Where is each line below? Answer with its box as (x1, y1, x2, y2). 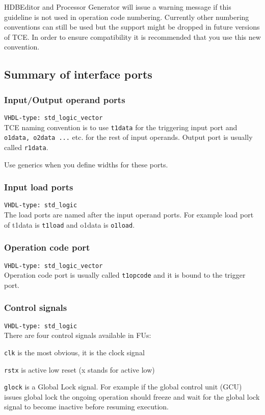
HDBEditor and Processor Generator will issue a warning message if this (4, 2, 231, 12)
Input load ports (4, 181, 73, 193)
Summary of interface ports (4, 66, 152, 82)
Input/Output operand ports (4, 93, 125, 106)
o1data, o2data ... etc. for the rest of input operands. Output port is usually (4, 132, 253, 142)
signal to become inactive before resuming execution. (4, 401, 169, 412)
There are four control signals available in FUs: (4, 330, 151, 340)
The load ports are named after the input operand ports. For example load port (4, 209, 254, 220)
